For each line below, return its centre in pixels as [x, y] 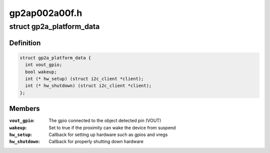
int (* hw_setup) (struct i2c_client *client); [84, 78]
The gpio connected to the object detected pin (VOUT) [105, 120]
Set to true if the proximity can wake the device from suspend [112, 127]
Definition [25, 43]
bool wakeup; [41, 72]
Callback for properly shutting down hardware [96, 141]
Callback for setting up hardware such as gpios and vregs [108, 134]
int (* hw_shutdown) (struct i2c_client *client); [88, 86]
